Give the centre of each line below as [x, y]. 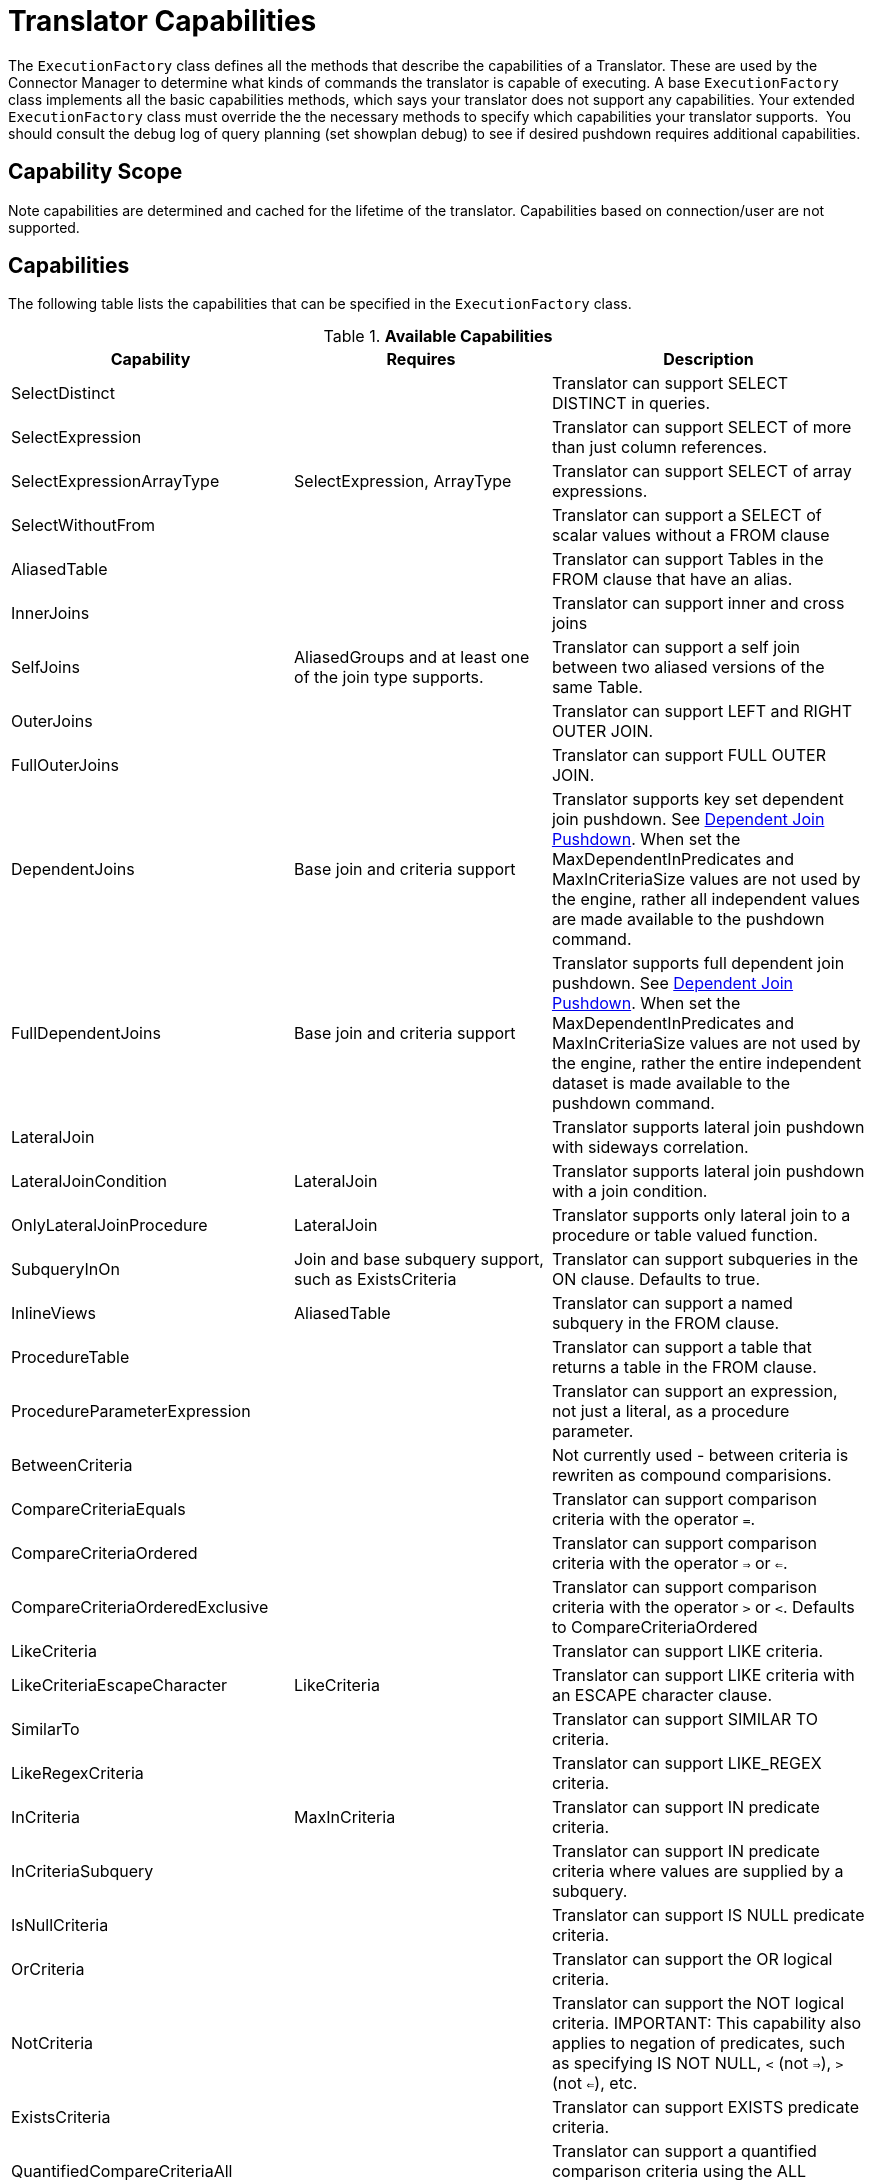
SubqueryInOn [65, 1269]
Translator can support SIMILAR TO [684, 1719]
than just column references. [659, 447]
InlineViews [53, 1313]
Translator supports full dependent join [698, 963]
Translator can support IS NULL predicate [708, 1915]
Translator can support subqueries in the [705, 1259]
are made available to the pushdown [688, 919]
